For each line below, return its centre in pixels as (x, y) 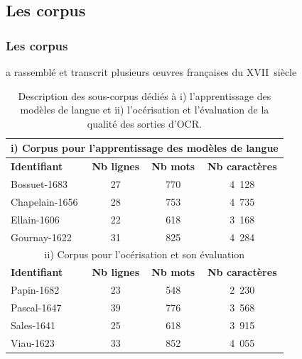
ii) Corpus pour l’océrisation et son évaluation (145, 254)
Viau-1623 (33, 342)
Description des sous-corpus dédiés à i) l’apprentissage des (145, 95)
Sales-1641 (33, 325)
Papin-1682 (35, 290)
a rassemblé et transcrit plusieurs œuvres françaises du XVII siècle (151, 72)
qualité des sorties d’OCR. (144, 123)
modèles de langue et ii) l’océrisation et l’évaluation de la (145, 110)
